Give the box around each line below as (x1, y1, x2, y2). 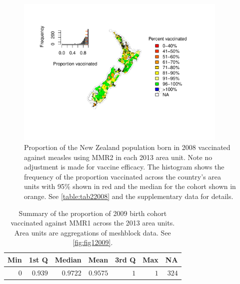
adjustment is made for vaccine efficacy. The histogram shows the (24, 161, 224, 172)
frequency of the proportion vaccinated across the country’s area (24, 171, 221, 181)
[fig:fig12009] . (72, 237, 113, 247)
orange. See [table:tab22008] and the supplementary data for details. (24, 190, 233, 201)
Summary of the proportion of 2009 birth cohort (18, 207, 167, 218)
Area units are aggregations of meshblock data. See (14, 227, 171, 237)
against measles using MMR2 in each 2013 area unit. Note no (24, 151, 212, 162)
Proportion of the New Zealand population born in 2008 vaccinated (24, 142, 230, 152)
